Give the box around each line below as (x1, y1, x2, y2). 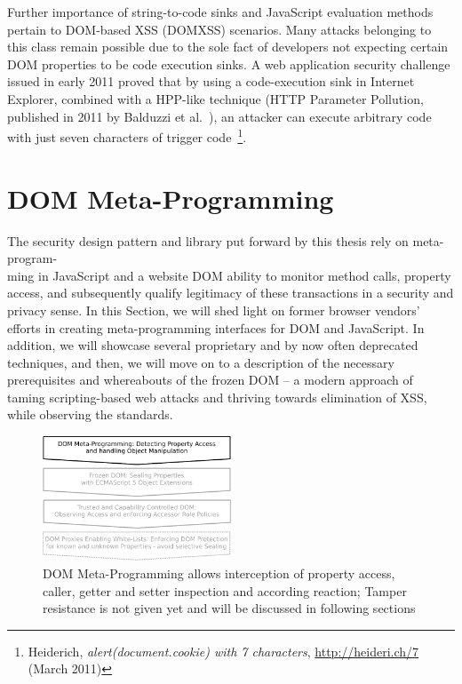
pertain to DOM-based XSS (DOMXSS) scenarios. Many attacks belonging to (7, 20, 432, 38)
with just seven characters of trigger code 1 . (7, 125, 247, 146)
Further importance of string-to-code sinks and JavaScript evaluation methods (7, 3, 434, 20)
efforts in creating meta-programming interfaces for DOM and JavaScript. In (7, 318, 425, 337)
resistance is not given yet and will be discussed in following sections (43, 599, 416, 617)
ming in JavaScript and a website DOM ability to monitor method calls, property (7, 266, 451, 284)
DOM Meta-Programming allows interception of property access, (43, 564, 395, 583)
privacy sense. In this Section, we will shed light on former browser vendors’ (7, 300, 420, 319)
